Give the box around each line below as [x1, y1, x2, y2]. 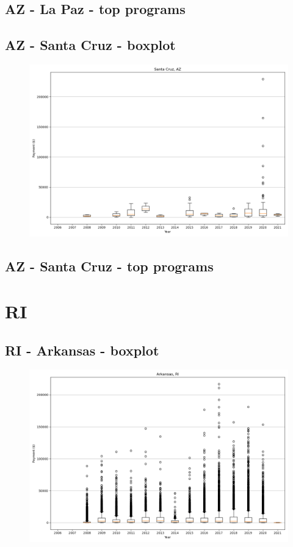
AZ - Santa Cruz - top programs [5, 257, 214, 276]
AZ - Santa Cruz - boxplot [5, 35, 176, 54]
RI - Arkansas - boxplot [5, 340, 159, 359]
